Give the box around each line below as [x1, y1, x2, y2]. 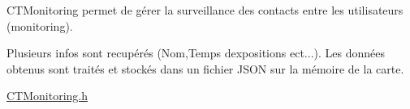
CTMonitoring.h [6, 87, 88, 104]
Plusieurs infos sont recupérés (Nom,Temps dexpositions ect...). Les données [6, 44, 385, 61]
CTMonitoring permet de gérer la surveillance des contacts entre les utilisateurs [6, 2, 404, 18]
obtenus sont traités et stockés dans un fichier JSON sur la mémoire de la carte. [6, 60, 404, 77]
